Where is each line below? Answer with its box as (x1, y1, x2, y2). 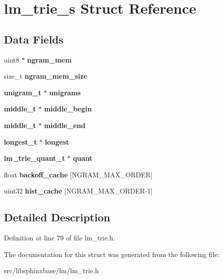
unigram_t (4, 87, 41, 97)
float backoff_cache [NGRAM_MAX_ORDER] (4, 169, 153, 179)
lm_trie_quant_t (4, 153, 65, 163)
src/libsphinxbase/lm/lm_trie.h (4, 265, 99, 276)
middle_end (44, 120, 86, 130)
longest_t (4, 136, 37, 147)
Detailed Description (4, 210, 111, 225)
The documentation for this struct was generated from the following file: (4, 249, 220, 259)
